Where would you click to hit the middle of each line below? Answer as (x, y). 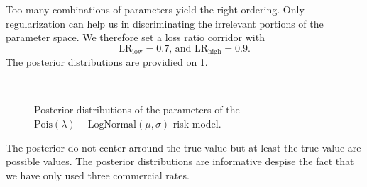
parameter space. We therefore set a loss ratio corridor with (135, 37)
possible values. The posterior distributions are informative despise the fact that (180, 161)
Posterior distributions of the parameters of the (137, 109)
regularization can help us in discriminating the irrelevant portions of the (165, 23)
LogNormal (112, 125)
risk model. (197, 124)
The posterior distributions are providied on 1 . (107, 62)
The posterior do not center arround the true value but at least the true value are (183, 147)
